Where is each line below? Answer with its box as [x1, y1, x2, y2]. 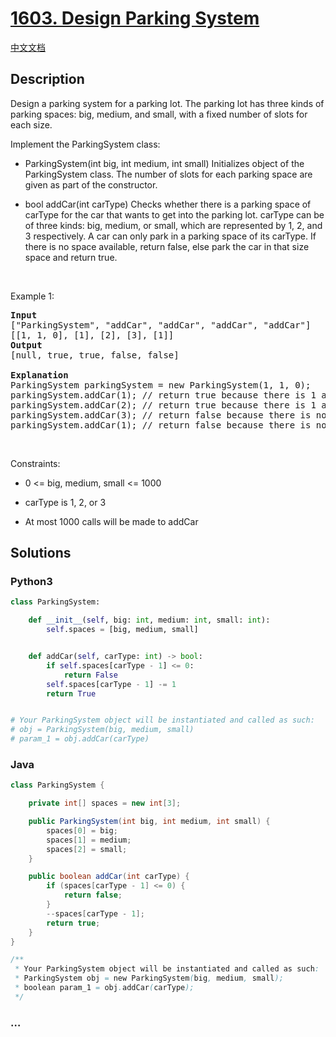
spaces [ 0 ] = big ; [46, 825, 118, 836]
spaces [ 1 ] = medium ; [46, 835, 132, 845]
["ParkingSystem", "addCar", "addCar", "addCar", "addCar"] [10, 319, 312, 331]
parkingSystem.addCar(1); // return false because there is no [10, 419, 327, 431]
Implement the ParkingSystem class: [10, 138, 161, 150]
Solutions [10, 545, 72, 562]
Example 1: [10, 290, 55, 302]
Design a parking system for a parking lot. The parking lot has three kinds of [10, 97, 325, 109]
